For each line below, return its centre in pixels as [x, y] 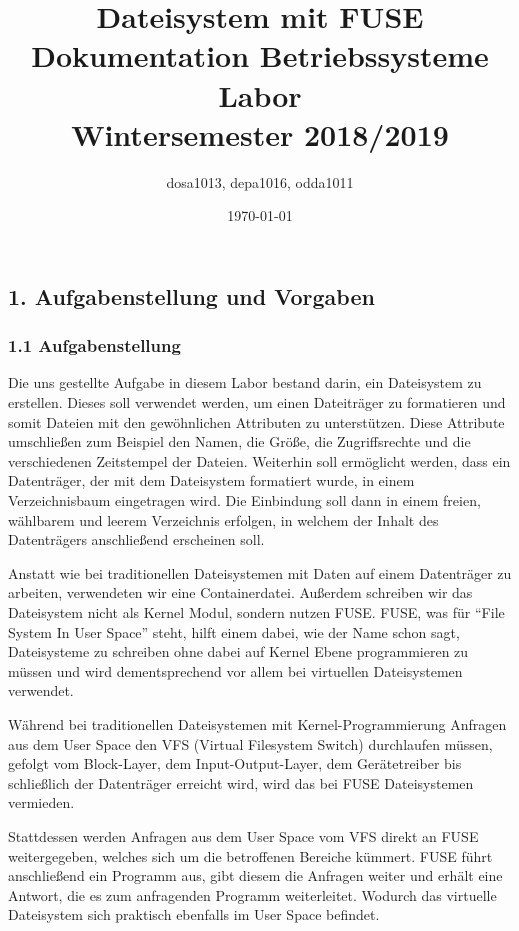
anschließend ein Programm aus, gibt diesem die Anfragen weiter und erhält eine [255, 875]
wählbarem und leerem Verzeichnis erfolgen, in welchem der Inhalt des [223, 519]
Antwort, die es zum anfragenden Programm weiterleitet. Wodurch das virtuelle [252, 894]
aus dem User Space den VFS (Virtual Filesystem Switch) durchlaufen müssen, [250, 743]
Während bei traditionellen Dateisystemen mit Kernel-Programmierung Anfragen [257, 723]
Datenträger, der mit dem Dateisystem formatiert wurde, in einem [211, 480]
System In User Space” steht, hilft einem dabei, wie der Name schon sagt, [234, 631]
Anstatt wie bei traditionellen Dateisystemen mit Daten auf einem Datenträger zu [260, 572]
